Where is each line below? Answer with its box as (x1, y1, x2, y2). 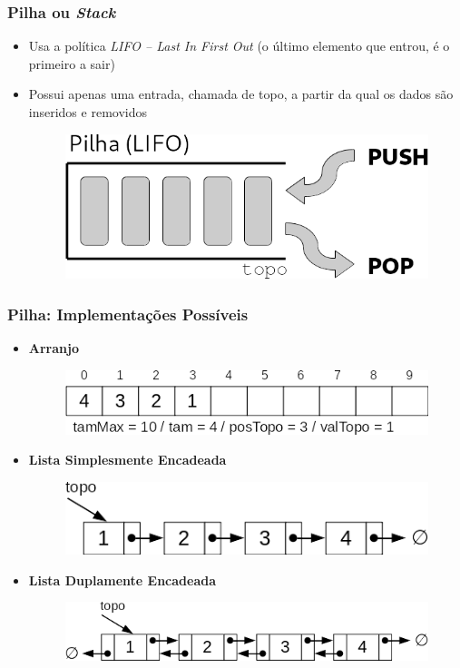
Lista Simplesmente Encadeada (28, 450, 227, 469)
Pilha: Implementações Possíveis (7, 302, 249, 325)
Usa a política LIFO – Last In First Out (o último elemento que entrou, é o (28, 36, 450, 55)
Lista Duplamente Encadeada (28, 570, 217, 589)
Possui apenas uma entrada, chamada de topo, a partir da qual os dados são (28, 84, 454, 103)
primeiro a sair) (28, 54, 115, 73)
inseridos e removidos (28, 103, 147, 121)
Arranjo (28, 339, 79, 358)
